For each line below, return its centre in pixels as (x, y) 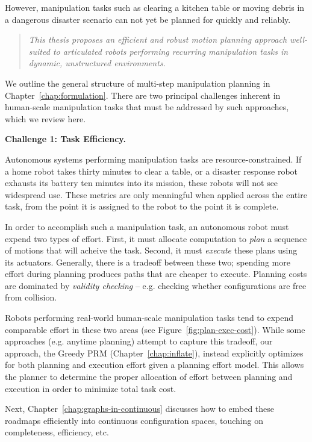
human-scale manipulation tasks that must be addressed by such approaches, (147, 107)
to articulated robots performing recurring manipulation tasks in (170, 51)
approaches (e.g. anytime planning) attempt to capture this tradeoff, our (139, 341)
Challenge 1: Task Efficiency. (65, 139)
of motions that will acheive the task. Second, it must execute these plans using (151, 250)
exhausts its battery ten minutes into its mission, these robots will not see (142, 183)
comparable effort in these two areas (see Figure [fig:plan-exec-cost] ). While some (155, 329)
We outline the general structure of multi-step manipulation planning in (138, 83)
